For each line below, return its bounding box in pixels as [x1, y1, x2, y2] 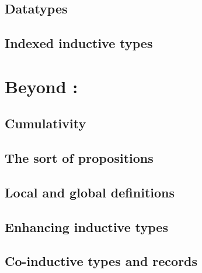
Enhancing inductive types [5, 217, 168, 236]
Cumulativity [5, 114, 86, 132]
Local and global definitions [5, 183, 175, 201]
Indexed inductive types [5, 34, 153, 52]
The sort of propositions [5, 149, 154, 167]
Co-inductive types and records [5, 252, 198, 270]
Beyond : [5, 74, 78, 98]
